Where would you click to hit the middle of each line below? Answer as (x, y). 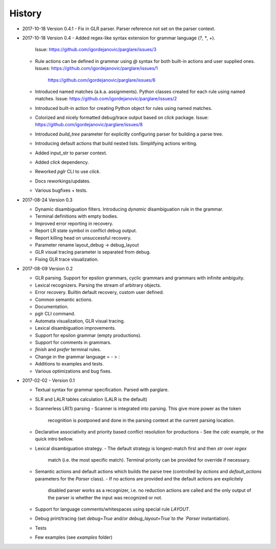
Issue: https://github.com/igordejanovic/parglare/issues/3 (96, 50)
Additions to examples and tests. (70, 364)
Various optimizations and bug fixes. (73, 371)
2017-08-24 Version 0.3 (47, 200)
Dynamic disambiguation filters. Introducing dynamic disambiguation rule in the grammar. (129, 209)
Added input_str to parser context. (71, 153)
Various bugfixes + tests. (61, 190)
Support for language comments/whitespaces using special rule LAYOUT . (112, 509)
